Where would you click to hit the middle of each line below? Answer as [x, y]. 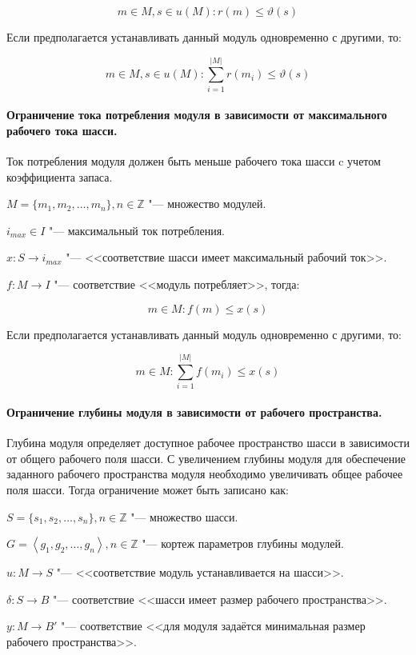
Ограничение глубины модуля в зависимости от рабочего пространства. [194, 411]
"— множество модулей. [207, 204]
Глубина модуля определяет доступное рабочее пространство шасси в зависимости [208, 443]
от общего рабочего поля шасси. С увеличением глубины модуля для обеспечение [206, 458]
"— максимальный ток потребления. [137, 230]
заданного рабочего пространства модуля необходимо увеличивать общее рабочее [205, 474]
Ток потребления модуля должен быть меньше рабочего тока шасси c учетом [194, 161]
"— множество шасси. [184, 516]
